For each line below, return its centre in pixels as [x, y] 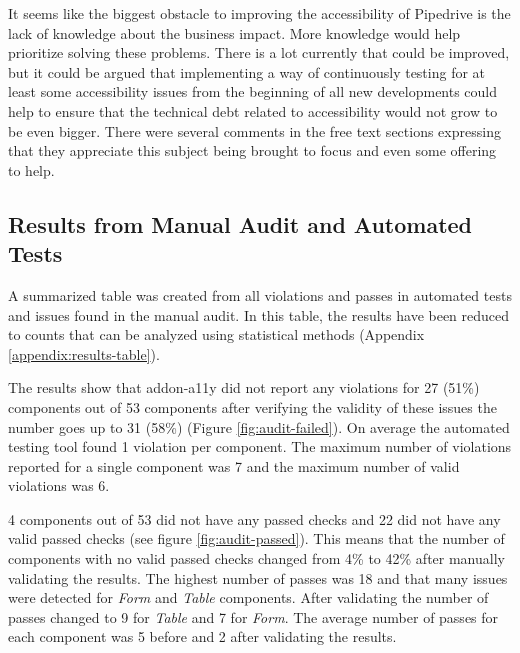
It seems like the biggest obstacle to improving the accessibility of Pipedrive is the [259, 13]
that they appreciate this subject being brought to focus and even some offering [252, 150]
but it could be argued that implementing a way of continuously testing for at [247, 71]
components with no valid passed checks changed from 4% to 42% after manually [256, 558]
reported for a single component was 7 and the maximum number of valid [234, 465]
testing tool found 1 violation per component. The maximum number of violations [260, 446]
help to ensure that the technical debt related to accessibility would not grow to [253, 110]
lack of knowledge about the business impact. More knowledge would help [234, 32]
